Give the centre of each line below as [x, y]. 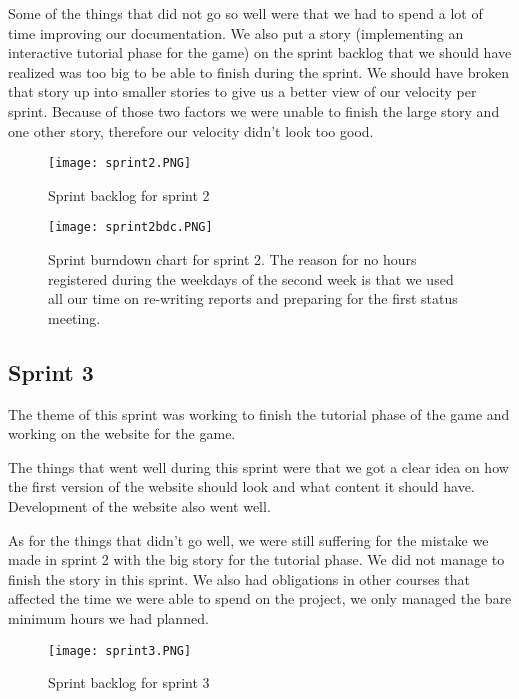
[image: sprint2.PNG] [120, 163]
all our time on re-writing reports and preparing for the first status [253, 298]
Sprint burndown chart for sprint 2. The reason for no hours [232, 259]
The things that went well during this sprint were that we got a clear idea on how [258, 466]
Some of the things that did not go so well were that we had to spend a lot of [245, 13]
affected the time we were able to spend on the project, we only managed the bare [260, 598]
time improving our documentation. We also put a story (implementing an [236, 32]
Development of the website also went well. [139, 506]
